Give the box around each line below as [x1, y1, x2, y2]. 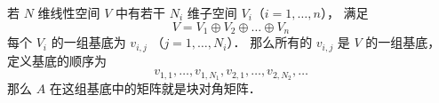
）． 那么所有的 [227, 33, 313, 51]
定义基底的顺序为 [7, 51, 107, 69]
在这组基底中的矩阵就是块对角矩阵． [49, 78, 261, 97]
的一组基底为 [51, 33, 126, 51]
